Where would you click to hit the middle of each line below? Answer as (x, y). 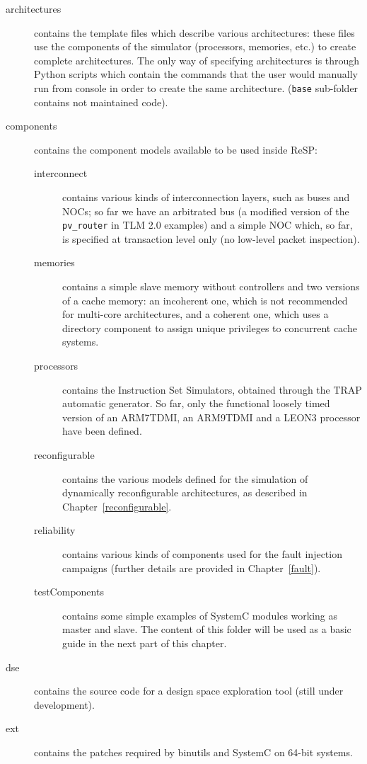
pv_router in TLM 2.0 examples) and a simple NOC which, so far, (208, 225)
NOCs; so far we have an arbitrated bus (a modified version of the (206, 211)
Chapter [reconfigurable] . (117, 506)
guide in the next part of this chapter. (145, 643)
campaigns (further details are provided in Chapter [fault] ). (192, 568)
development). (64, 704)
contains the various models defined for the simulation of (185, 478)
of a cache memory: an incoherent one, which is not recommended (205, 300)
